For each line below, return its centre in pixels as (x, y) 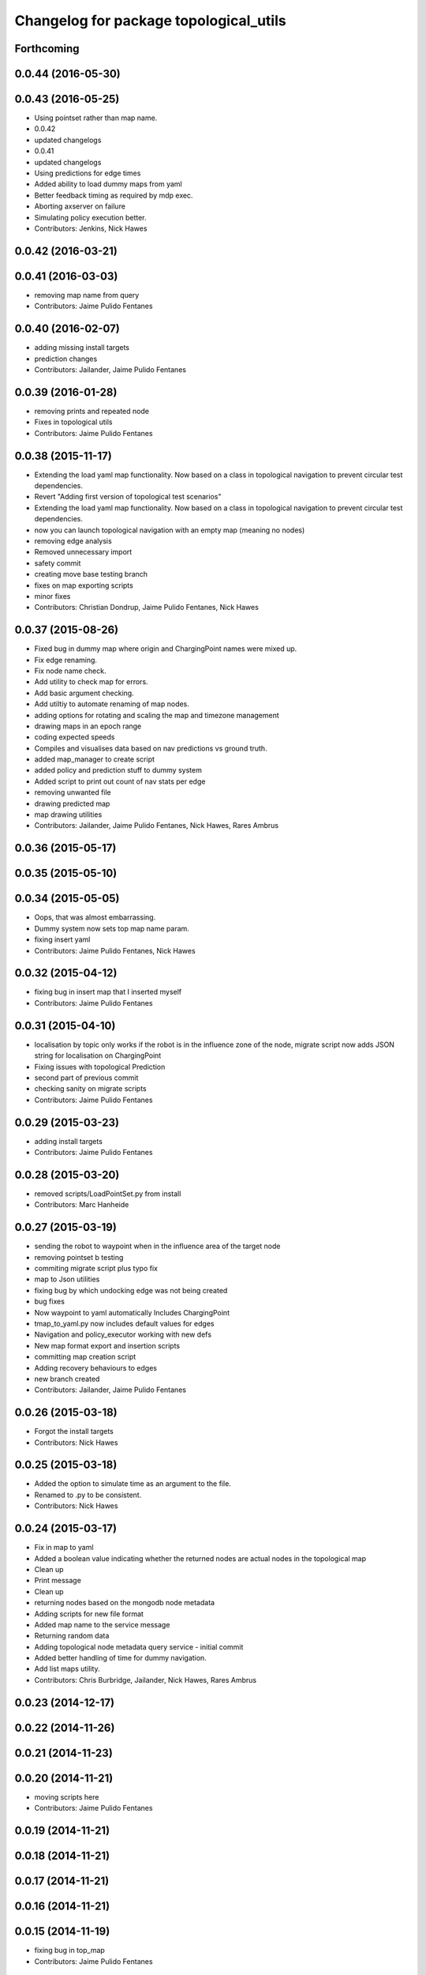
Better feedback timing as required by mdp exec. (114, 195)
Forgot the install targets (74, 1431)
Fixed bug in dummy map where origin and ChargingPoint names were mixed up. (166, 649)
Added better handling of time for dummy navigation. (120, 1658)
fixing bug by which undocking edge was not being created (131, 1290)
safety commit (58, 563)
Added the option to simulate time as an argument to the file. (133, 1484)
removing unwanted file (73, 792)
